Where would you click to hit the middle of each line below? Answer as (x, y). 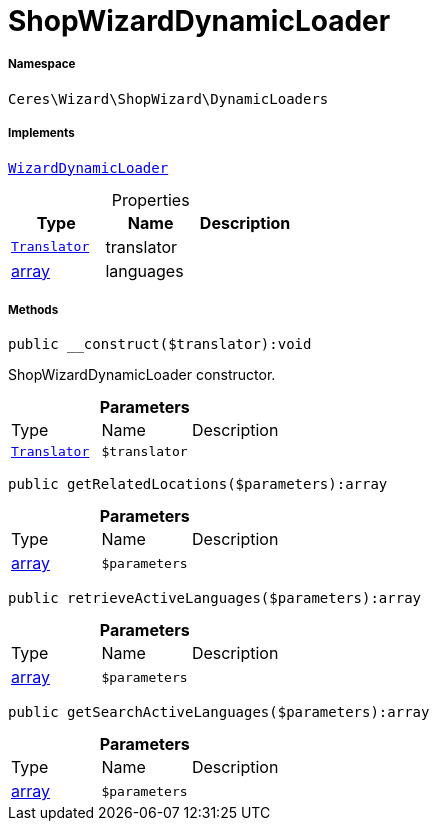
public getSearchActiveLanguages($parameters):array (219, 712)
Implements (41, 133)
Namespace (42, 64)
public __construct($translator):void (160, 344)
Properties (150, 199)
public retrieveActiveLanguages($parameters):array (215, 598)
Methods (33, 309)
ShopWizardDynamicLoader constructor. (142, 375)
